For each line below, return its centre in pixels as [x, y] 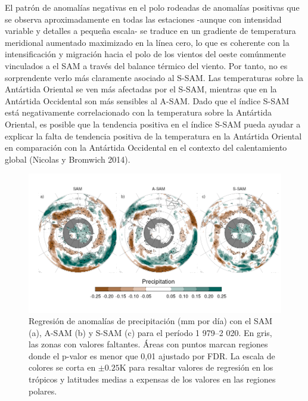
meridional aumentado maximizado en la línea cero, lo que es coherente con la [147, 42]
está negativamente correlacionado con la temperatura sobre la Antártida [138, 112]
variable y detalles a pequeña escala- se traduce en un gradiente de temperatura [150, 31]
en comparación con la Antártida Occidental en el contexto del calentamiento [146, 147]
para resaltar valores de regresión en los [201, 367]
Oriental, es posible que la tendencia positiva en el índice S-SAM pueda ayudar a [153, 124]
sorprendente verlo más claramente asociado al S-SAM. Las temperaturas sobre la [154, 77]
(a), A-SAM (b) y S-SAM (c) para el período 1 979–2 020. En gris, [150, 332]
